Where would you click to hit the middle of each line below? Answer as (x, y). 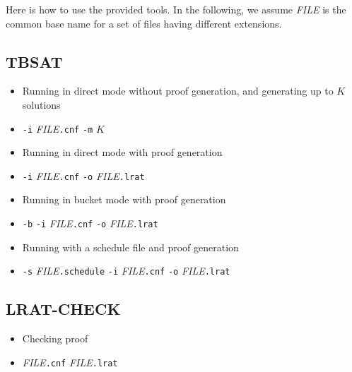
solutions (41, 104)
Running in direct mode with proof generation (122, 152)
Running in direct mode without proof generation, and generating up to (178, 91)
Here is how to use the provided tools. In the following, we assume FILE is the (176, 9)
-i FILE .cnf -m (58, 128)
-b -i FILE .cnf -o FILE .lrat (90, 223)
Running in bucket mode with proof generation (124, 199)
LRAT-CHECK (63, 309)
